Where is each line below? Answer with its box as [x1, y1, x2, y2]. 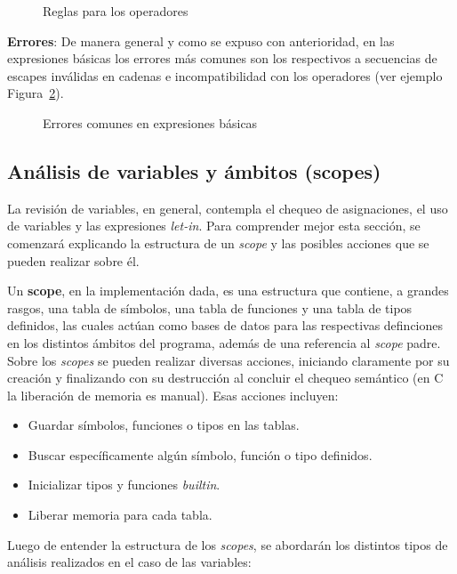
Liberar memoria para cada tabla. [28, 505, 212, 524]
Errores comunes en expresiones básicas [43, 113, 258, 132]
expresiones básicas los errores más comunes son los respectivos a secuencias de [7, 49, 437, 68]
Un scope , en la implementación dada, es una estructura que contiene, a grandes [7, 281, 449, 300]
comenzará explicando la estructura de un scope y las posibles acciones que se [7, 233, 429, 252]
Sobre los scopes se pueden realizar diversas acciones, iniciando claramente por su [7, 351, 450, 369]
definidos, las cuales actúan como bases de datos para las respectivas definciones [7, 316, 444, 335]
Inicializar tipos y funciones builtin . [28, 475, 220, 494]
